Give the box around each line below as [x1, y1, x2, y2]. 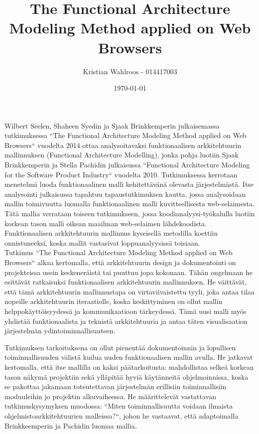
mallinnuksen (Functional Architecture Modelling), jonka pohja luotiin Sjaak [4, 149, 239, 160]
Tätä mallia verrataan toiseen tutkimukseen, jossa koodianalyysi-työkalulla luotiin [4, 208, 255, 219]
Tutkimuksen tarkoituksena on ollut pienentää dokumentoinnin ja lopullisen [4, 342, 236, 352]
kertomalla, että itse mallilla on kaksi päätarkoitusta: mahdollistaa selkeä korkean [4, 361, 254, 372]
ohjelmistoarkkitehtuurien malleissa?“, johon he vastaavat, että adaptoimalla [4, 410, 239, 421]
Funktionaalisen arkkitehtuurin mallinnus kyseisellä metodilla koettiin [4, 228, 218, 238]
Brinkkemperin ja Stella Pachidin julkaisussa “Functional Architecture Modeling [4, 159, 250, 170]
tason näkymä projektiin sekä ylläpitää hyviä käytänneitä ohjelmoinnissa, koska [4, 371, 249, 382]
